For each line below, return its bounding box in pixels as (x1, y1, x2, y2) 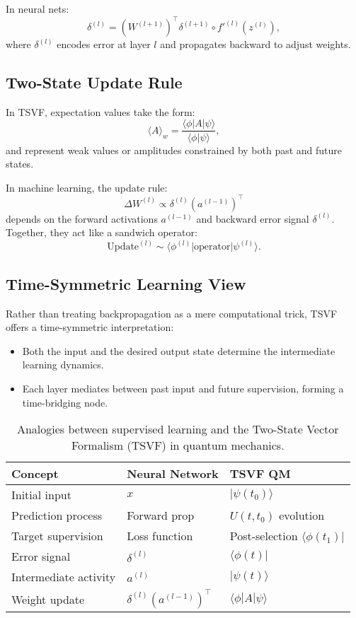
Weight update (11, 590, 85, 607)
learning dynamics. (22, 357, 104, 372)
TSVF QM (229, 465, 291, 482)
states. (6, 156, 34, 171)
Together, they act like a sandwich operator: (6, 225, 197, 240)
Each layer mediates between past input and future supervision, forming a (22, 381, 344, 396)
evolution (279, 507, 325, 524)
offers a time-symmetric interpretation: (6, 320, 174, 334)
